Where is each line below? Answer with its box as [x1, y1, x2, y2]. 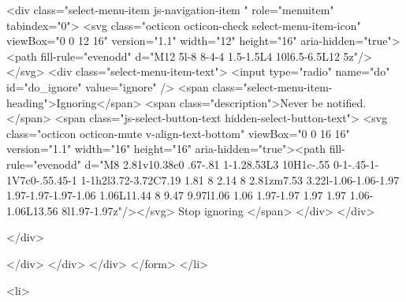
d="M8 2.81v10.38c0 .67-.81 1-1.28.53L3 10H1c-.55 [84, 155, 330, 172]
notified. [326, 94, 367, 110]
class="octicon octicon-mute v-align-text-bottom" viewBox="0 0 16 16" [6, 125, 350, 141]
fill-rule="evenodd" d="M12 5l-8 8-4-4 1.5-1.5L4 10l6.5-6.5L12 [40, 47, 340, 64]
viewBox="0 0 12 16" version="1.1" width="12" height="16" [6, 32, 297, 49]
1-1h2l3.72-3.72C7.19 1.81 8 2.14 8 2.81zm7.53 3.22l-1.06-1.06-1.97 [80, 171, 400, 188]
